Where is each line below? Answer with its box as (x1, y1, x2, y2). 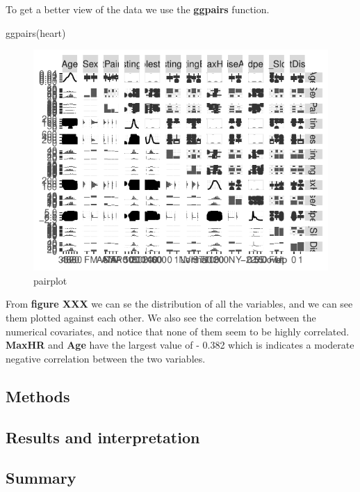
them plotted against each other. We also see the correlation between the (6, 310, 316, 324)
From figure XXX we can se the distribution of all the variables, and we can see (6, 296, 353, 311)
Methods (6, 385, 70, 406)
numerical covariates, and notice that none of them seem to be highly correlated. (6, 324, 350, 338)
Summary (6, 467, 76, 489)
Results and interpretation (6, 426, 200, 447)
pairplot (33, 273, 67, 287)
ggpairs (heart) (6, 25, 66, 40)
